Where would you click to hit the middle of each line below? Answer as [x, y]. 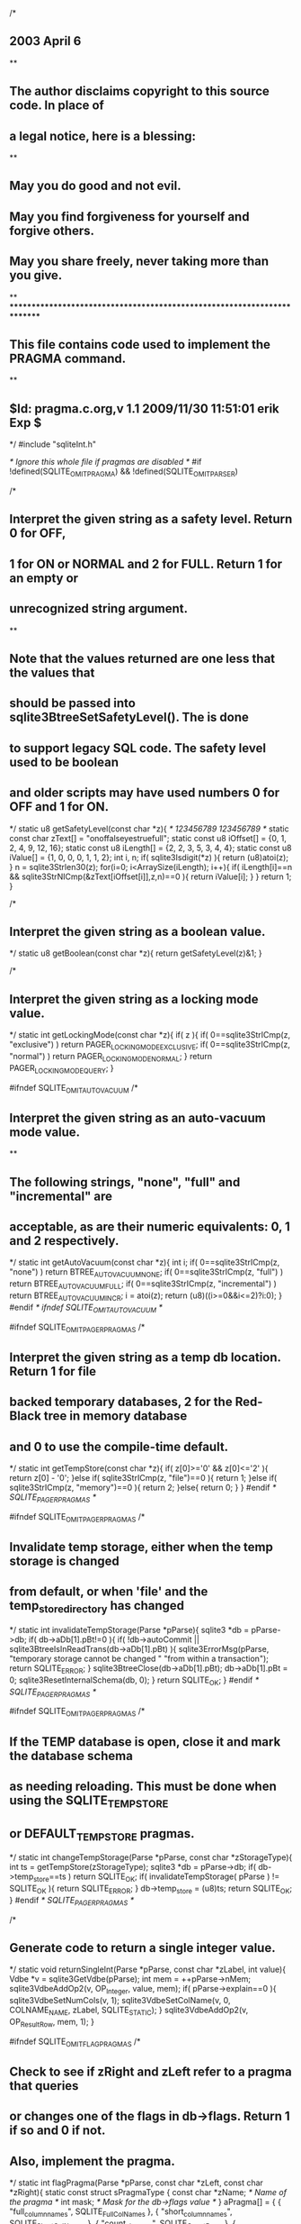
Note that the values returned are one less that [142, 659]
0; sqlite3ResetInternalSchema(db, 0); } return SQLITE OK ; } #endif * [134, 1681]
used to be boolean [64, 762]
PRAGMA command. [68, 359]
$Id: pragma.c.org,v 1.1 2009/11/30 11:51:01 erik [145, 408]
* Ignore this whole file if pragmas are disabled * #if [106, 462]
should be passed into [73, 703]
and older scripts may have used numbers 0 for [145, 793]
